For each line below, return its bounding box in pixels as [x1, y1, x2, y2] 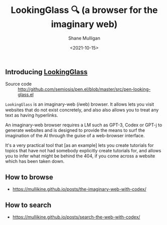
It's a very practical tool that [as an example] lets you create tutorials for [5, 142, 154, 148]
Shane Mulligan [68, 35, 100, 41]
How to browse [5, 173, 54, 181]
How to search [5, 200, 52, 209]
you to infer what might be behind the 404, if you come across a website [5, 153, 155, 159]
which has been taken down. [5, 158, 65, 164]
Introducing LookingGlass [5, 68, 88, 76]
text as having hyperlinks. [5, 112, 59, 118]
